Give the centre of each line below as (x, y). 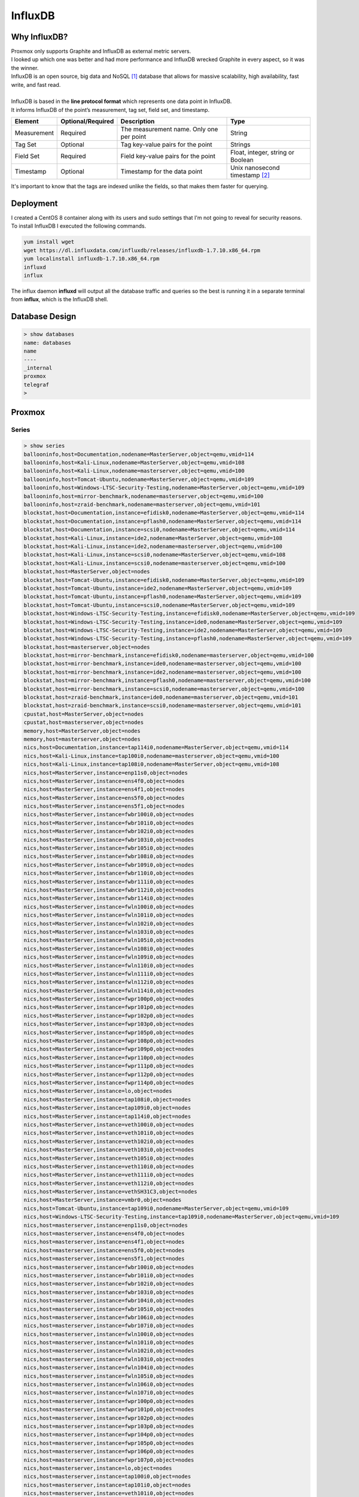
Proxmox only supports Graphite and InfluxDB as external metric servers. (101, 51)
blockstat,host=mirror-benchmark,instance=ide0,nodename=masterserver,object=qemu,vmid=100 (162, 664)
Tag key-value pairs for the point (166, 145)
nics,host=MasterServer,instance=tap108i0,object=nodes (107, 1099)
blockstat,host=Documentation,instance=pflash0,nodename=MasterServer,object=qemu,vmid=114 (162, 521)
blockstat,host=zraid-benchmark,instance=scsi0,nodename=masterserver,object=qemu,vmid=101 (162, 706)
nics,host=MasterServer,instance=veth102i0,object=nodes (109, 1141)
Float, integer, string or (262, 153)
